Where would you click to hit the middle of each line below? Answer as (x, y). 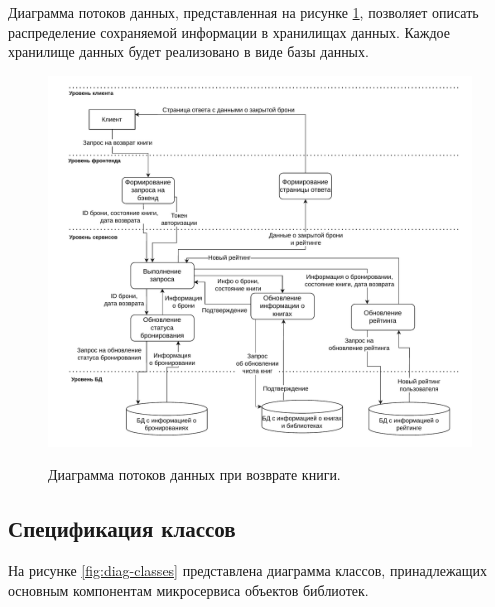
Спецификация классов (122, 528)
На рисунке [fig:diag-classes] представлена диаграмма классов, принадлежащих (248, 570)
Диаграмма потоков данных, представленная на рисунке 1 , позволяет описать (243, 12)
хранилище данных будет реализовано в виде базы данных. (188, 51)
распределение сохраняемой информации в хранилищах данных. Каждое (229, 31)
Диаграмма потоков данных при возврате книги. (194, 474)
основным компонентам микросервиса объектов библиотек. (188, 589)
